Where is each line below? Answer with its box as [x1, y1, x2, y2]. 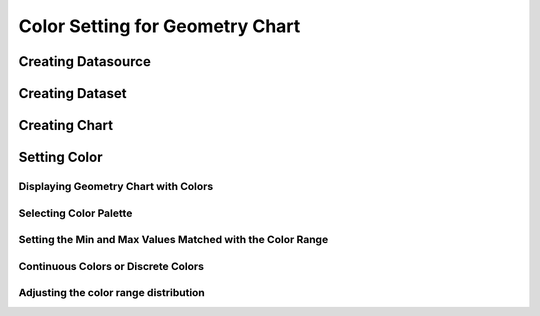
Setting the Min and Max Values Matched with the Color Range [18, 233, 329, 247]
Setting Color [18, 149, 103, 166]
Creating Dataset [18, 85, 127, 102]
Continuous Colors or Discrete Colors [18, 259, 205, 273]
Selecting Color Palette [18, 206, 133, 220]
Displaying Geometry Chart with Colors [18, 179, 214, 193]
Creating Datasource [18, 53, 152, 70]
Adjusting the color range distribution [18, 286, 205, 300]
